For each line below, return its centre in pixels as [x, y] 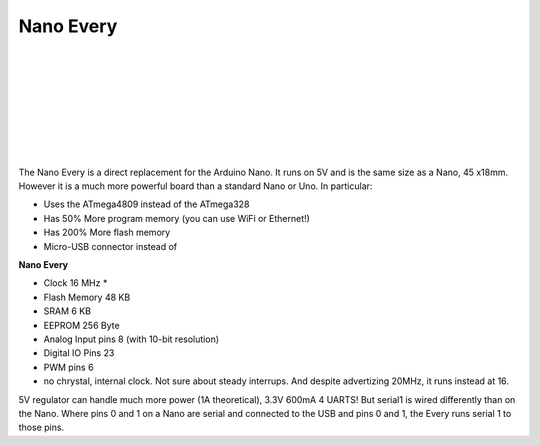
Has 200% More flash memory [107, 232]
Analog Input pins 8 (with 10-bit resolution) [131, 339]
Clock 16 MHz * [75, 283]
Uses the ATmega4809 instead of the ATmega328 [146, 204]
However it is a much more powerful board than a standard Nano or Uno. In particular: [195, 186]
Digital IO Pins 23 [79, 353]
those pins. [41, 427]
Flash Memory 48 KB [87, 297]
